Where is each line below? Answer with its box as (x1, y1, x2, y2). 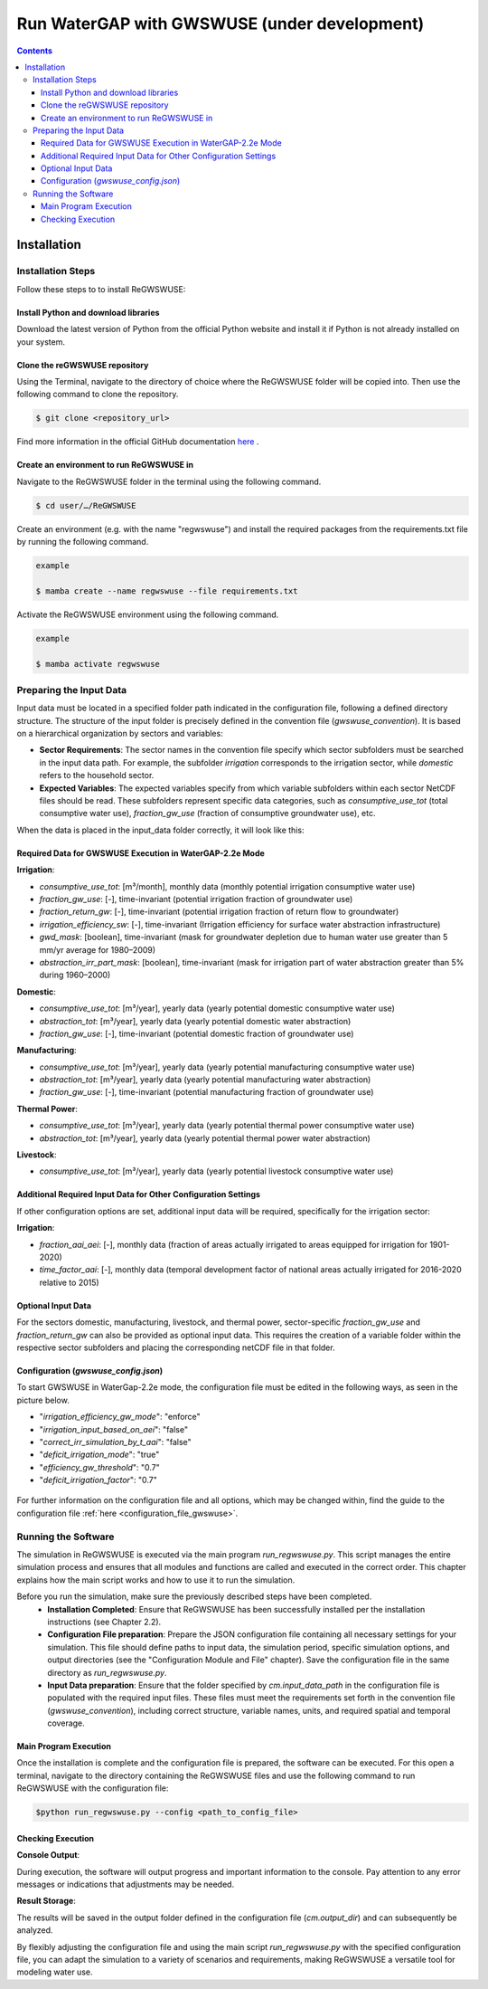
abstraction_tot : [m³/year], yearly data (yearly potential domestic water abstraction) (39, 1015, 352, 1026)
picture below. (16, 1394, 70, 1405)
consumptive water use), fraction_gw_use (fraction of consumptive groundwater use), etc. (39, 808, 376, 819)
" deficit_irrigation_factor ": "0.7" (39, 1475, 157, 1486)
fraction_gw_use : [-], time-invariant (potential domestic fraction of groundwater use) (39, 1028, 354, 1039)
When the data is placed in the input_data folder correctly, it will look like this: (16, 824, 305, 835)
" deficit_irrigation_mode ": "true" (39, 1449, 160, 1461)
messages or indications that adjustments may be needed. (16, 1879, 235, 1889)
